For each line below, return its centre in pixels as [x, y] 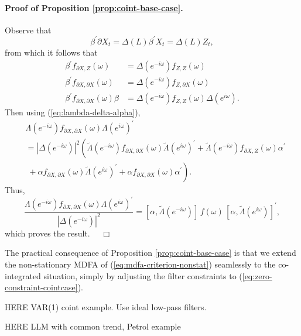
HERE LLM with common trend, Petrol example [93, 326]
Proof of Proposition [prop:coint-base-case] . [94, 7]
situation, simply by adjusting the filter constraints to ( [143, 275]
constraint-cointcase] [41, 287]
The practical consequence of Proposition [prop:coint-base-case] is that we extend [150, 253]
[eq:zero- [257, 275]
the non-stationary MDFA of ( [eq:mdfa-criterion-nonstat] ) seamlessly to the [140, 264]
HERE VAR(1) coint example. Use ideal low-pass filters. [106, 306]
